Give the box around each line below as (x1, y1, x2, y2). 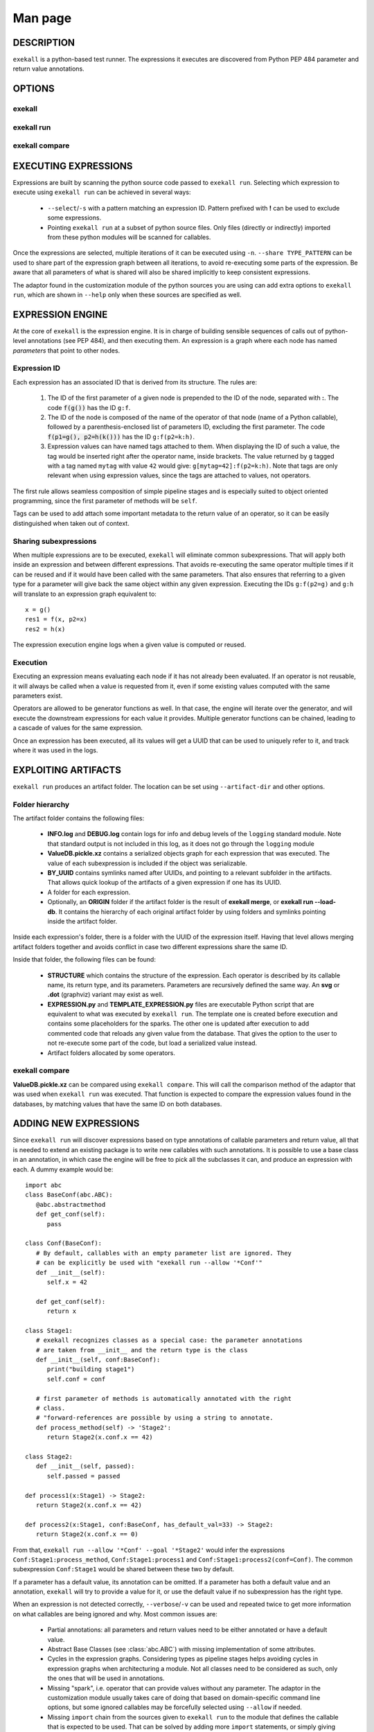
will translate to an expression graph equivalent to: (12, 590, 157, 598)
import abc (25, 1181, 62, 1190)
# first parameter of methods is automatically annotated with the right (35, 1395, 292, 1402)
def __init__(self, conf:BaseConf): (35, 1356, 161, 1364)
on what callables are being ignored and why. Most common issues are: (12, 1609, 217, 1618)
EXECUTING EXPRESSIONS (12, 160, 133, 172)
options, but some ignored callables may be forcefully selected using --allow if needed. (47, 1703, 303, 1711)
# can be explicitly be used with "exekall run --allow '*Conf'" (35, 1259, 262, 1267)
